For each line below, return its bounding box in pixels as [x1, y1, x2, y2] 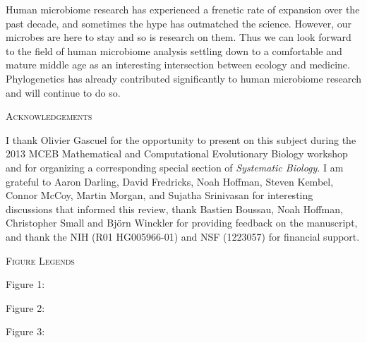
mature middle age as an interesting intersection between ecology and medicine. [6, 57, 350, 72]
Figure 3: [6, 324, 45, 339]
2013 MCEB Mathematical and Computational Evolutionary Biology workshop [6, 146, 348, 161]
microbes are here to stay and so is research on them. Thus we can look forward [6, 30, 351, 44]
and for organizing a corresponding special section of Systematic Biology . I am [6, 160, 344, 174]
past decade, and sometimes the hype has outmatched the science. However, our [6, 16, 351, 30]
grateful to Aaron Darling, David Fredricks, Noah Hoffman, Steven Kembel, [6, 174, 334, 188]
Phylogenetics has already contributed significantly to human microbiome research [6, 71, 361, 85]
